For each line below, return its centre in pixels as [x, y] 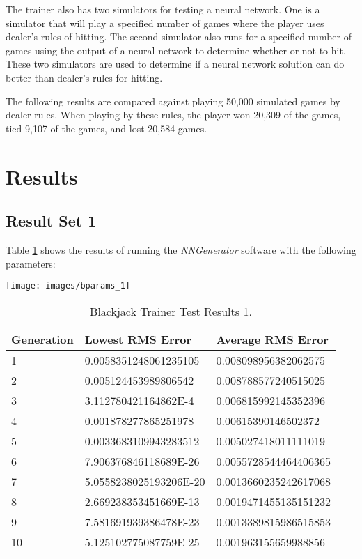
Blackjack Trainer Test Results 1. [171, 311]
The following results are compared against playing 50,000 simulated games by [173, 101]
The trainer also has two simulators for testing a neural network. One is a [163, 9]
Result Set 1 [51, 221]
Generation [42, 339]
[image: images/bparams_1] [68, 286]
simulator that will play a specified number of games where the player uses [165, 23]
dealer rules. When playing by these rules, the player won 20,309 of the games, [173, 115]
